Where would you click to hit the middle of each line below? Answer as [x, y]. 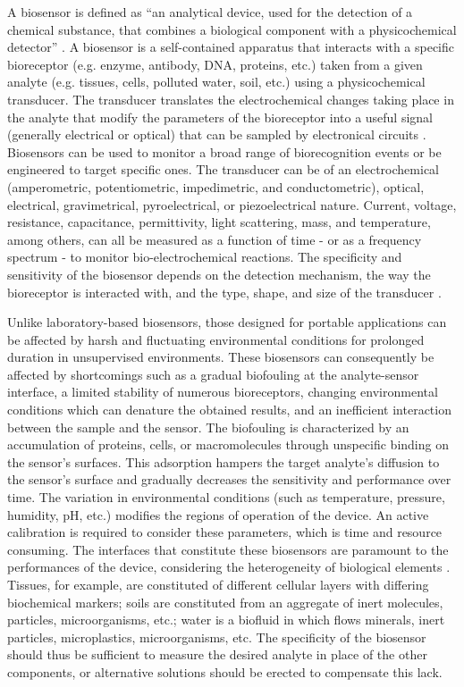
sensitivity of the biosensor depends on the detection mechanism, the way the [219, 274]
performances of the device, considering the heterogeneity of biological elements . [229, 567]
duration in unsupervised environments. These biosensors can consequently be [221, 357]
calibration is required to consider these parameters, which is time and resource [225, 532]
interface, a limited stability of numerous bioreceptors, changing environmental [223, 392]
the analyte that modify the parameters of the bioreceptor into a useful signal [220, 117]
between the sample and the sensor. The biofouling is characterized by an [208, 427]
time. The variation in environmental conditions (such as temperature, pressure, [226, 497]
